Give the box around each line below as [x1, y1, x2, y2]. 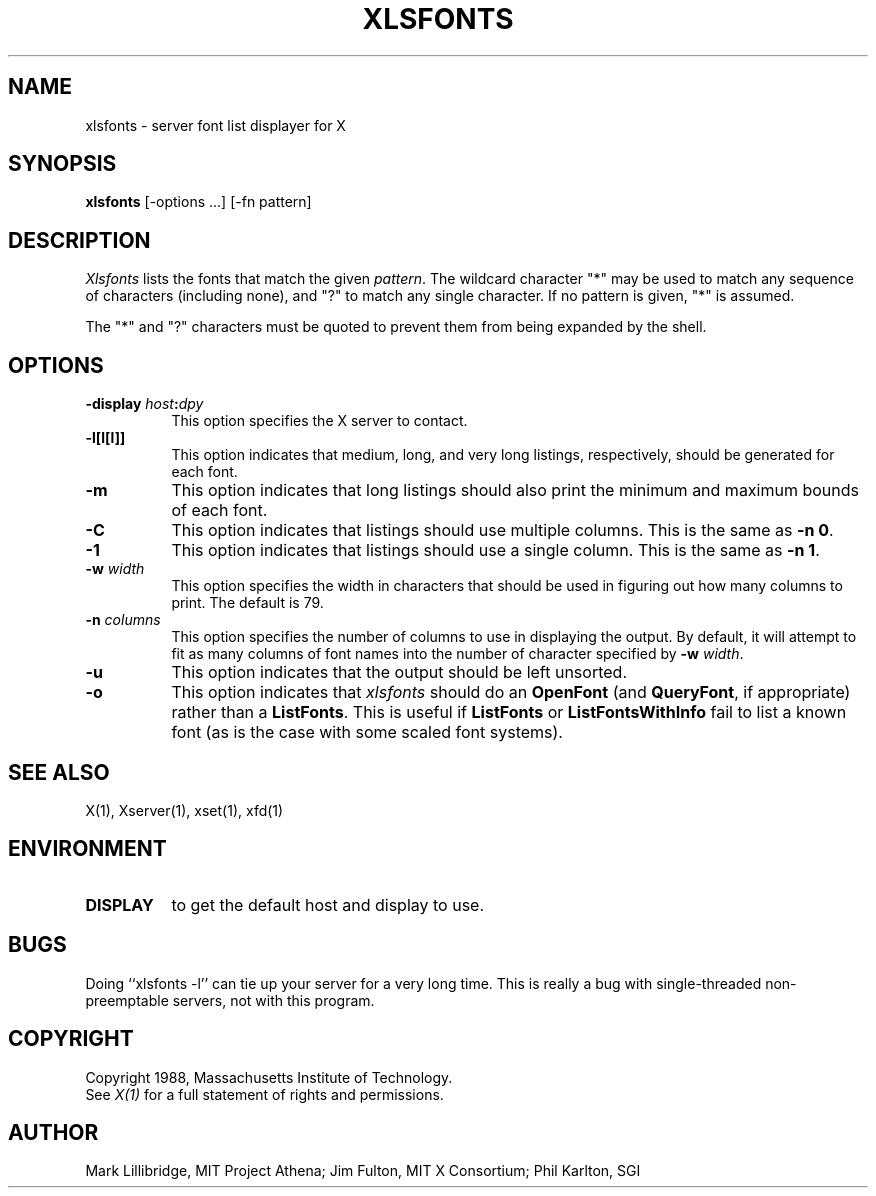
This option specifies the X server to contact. [171, 412, 468, 430]
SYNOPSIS [8, 151, 117, 177]
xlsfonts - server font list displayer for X [85, 116, 346, 134]
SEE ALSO [8, 759, 110, 785]
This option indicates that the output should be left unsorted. [171, 662, 627, 683]
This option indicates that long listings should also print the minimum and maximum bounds [171, 480, 860, 501]
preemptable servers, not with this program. [85, 991, 375, 1009]
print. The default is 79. [171, 594, 324, 612]
